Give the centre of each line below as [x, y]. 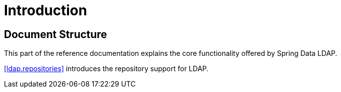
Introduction [46, 10]
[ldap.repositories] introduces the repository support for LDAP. [106, 69]
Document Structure [56, 34]
